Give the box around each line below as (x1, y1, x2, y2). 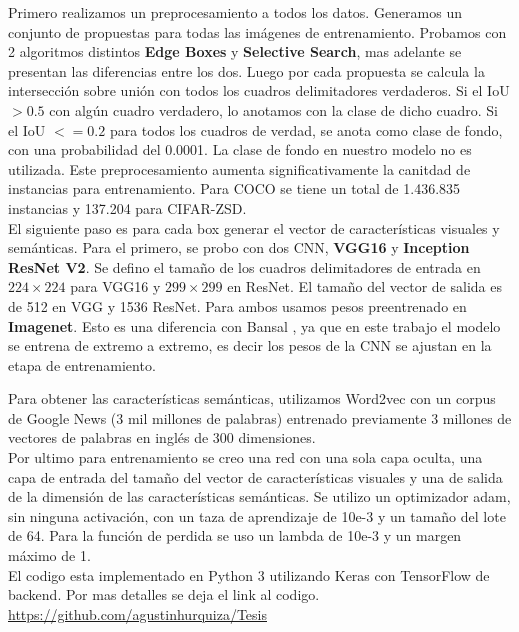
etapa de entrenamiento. (8, 354, 156, 375)
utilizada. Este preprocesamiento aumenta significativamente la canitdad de (8, 158, 471, 179)
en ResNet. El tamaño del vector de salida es (227, 276, 502, 297)
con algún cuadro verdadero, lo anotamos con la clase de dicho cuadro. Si (49, 99, 498, 120)
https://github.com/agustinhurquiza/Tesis (8, 603, 267, 624)
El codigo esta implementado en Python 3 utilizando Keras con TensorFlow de (8, 564, 490, 585)
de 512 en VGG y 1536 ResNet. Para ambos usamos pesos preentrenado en (8, 295, 467, 316)
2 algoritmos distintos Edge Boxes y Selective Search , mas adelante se (8, 41, 462, 62)
